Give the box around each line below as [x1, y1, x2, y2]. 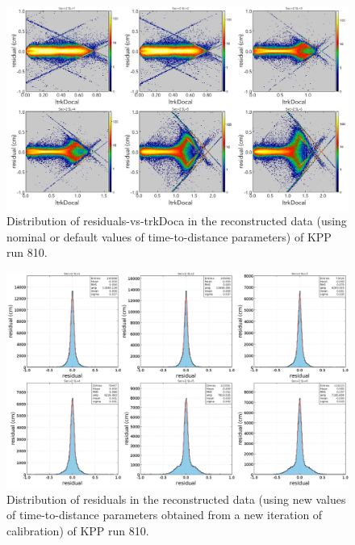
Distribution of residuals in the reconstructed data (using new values [6, 490, 346, 507]
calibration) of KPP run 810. [6, 522, 149, 539]
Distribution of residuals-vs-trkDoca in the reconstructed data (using [6, 212, 347, 228]
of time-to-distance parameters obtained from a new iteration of [6, 506, 323, 523]
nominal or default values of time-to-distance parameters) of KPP [6, 228, 332, 245]
